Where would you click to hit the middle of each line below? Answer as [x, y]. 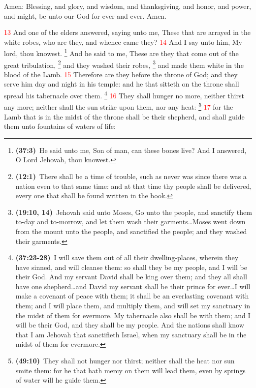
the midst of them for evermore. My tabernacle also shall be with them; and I [133, 315]
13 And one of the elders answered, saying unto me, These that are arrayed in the [127, 32]
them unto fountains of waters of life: [60, 126]
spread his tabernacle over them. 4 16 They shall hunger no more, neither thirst [124, 95]
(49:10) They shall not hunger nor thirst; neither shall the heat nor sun [125, 361]
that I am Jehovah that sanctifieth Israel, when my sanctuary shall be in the [131, 334]
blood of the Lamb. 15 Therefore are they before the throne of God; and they [121, 74]
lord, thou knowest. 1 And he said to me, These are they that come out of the [121, 53]
